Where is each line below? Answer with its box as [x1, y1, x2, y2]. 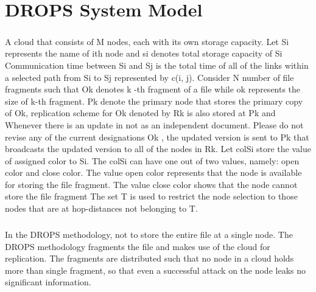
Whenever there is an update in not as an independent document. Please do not [5, 118, 304, 131]
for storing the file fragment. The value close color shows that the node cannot [5, 178, 298, 190]
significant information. [5, 276, 91, 288]
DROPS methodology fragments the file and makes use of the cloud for [5, 240, 270, 252]
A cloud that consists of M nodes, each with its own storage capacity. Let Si [5, 35, 289, 47]
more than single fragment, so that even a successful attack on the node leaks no [5, 263, 306, 276]
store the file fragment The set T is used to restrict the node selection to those [5, 190, 298, 203]
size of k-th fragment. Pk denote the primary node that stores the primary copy [5, 94, 303, 107]
